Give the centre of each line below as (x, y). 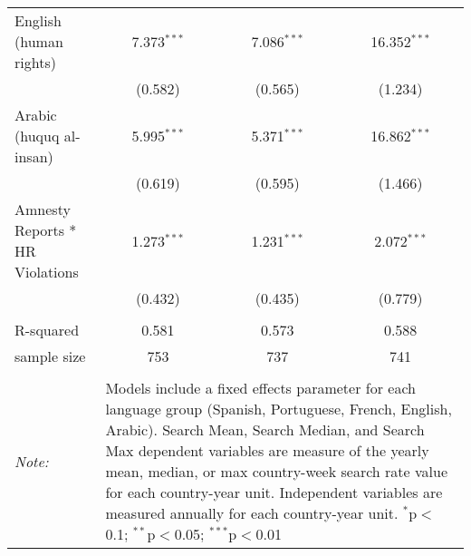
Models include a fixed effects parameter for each (260, 388)
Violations (47, 272)
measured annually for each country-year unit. (252, 513)
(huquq (37, 136)
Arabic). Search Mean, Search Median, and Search (265, 429)
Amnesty (43, 209)
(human (39, 41)
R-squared (47, 330)
